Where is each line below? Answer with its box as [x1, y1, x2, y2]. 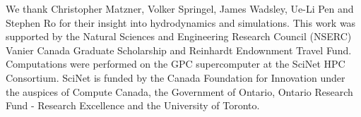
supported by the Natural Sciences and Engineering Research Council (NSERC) [6, 29, 352, 44]
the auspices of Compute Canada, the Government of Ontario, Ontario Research [6, 84, 353, 99]
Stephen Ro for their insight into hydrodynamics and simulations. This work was [6, 15, 356, 30]
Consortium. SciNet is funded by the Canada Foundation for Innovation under [6, 70, 345, 85]
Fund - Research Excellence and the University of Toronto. [6, 98, 260, 113]
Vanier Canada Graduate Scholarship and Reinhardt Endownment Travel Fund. [6, 42, 352, 57]
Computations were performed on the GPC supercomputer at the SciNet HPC [6, 56, 345, 71]
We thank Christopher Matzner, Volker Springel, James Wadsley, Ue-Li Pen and [6, 1, 354, 16]
